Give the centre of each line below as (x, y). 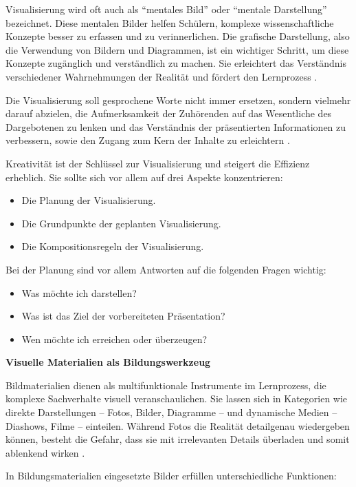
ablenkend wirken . (45, 452)
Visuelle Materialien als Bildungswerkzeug (108, 362)
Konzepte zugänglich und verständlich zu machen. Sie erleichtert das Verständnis (176, 63)
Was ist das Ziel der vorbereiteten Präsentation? (123, 316)
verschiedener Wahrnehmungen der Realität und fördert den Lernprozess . (162, 76)
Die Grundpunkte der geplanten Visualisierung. (121, 223)
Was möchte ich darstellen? (79, 292)
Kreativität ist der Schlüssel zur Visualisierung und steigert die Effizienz (158, 163)
